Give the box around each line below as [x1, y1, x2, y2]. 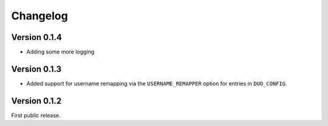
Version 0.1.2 [11, 96, 62, 106]
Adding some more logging [26, 48, 95, 56]
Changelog [11, 9, 68, 22]
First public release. [11, 111, 61, 119]
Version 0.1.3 [11, 64, 62, 74]
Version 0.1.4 [11, 32, 62, 42]
